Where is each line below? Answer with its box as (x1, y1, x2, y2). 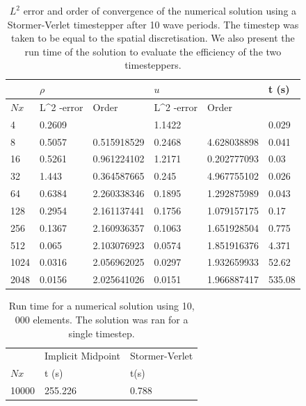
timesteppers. (124, 58, 182, 72)
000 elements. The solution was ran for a (15, 312, 188, 326)
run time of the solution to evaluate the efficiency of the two (24, 44, 282, 58)
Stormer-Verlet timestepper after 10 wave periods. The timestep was (7, 17, 299, 31)
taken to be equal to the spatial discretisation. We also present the (11, 31, 295, 45)
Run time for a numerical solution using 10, (8, 298, 195, 313)
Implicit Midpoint (45, 348, 120, 363)
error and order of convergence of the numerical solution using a (23, 3, 297, 17)
